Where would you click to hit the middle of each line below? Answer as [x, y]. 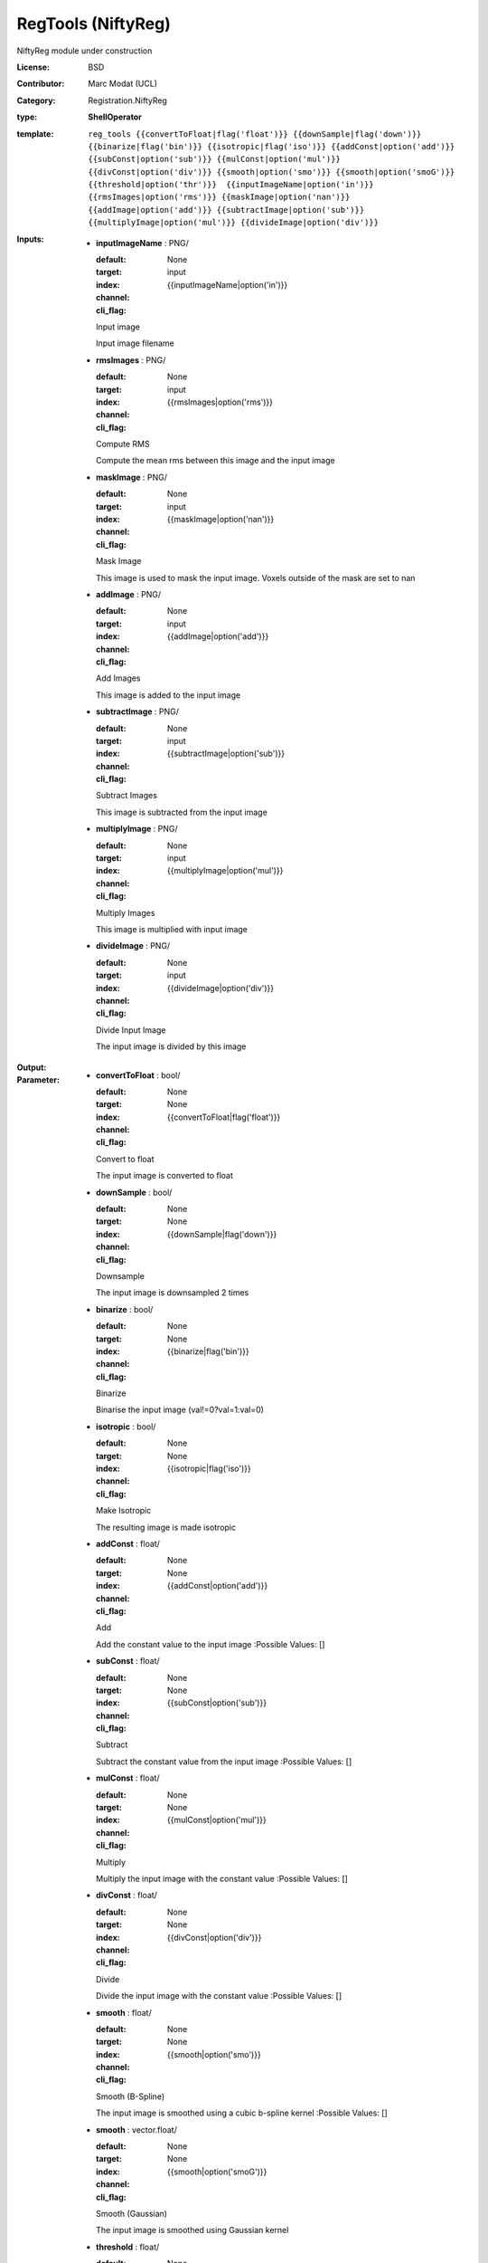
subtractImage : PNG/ [138, 711]
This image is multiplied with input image [172, 929]
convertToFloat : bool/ [138, 1075]
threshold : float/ [128, 2247]
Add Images [118, 678]
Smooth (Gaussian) [131, 2213]
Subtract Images [127, 796]
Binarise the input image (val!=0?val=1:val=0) [180, 1410]
